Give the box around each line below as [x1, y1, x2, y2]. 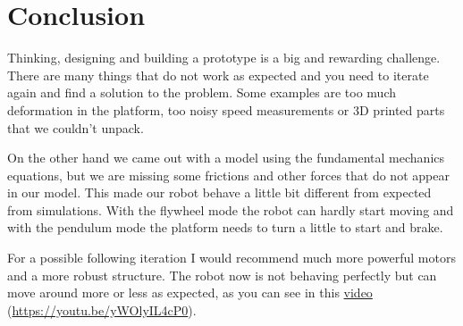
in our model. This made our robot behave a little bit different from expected [7, 183, 432, 202]
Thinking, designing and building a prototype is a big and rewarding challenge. [7, 48, 441, 67]
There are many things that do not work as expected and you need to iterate [7, 65, 429, 84]
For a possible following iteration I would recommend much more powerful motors [7, 248, 456, 267]
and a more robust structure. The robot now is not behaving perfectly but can [7, 265, 437, 284]
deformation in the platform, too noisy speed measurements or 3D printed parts [7, 100, 445, 119]
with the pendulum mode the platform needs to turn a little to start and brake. [7, 218, 443, 237]
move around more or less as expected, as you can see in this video [7, 283, 373, 302]
